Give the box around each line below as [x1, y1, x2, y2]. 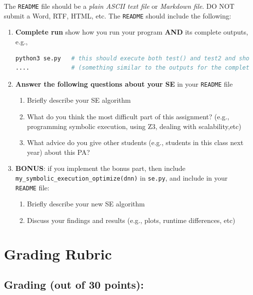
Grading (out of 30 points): [4, 277, 144, 292]
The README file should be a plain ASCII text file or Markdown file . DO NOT [4, 1, 234, 11]
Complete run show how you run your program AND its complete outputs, [15, 27, 248, 37]
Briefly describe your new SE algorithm [27, 199, 145, 209]
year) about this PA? [27, 147, 90, 157]
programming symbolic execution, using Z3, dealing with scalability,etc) [27, 121, 241, 131]
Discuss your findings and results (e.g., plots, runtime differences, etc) [27, 215, 235, 225]
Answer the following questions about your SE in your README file [15, 78, 233, 89]
